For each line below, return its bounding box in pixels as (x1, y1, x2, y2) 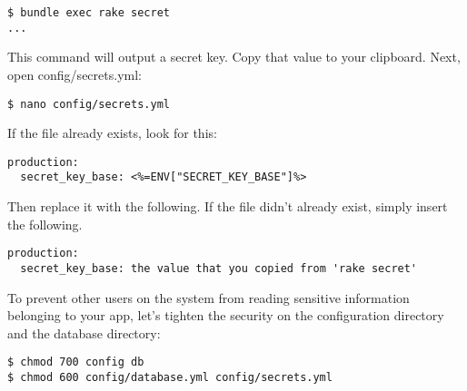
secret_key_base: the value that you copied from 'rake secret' (20, 261, 418, 275)
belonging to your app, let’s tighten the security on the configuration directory (7, 306, 444, 325)
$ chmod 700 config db (7, 356, 144, 369)
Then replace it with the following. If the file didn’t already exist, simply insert (7, 197, 448, 216)
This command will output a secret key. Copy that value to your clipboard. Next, (7, 47, 461, 66)
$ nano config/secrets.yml (7, 97, 170, 111)
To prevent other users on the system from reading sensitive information (7, 288, 410, 307)
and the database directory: (7, 323, 161, 342)
